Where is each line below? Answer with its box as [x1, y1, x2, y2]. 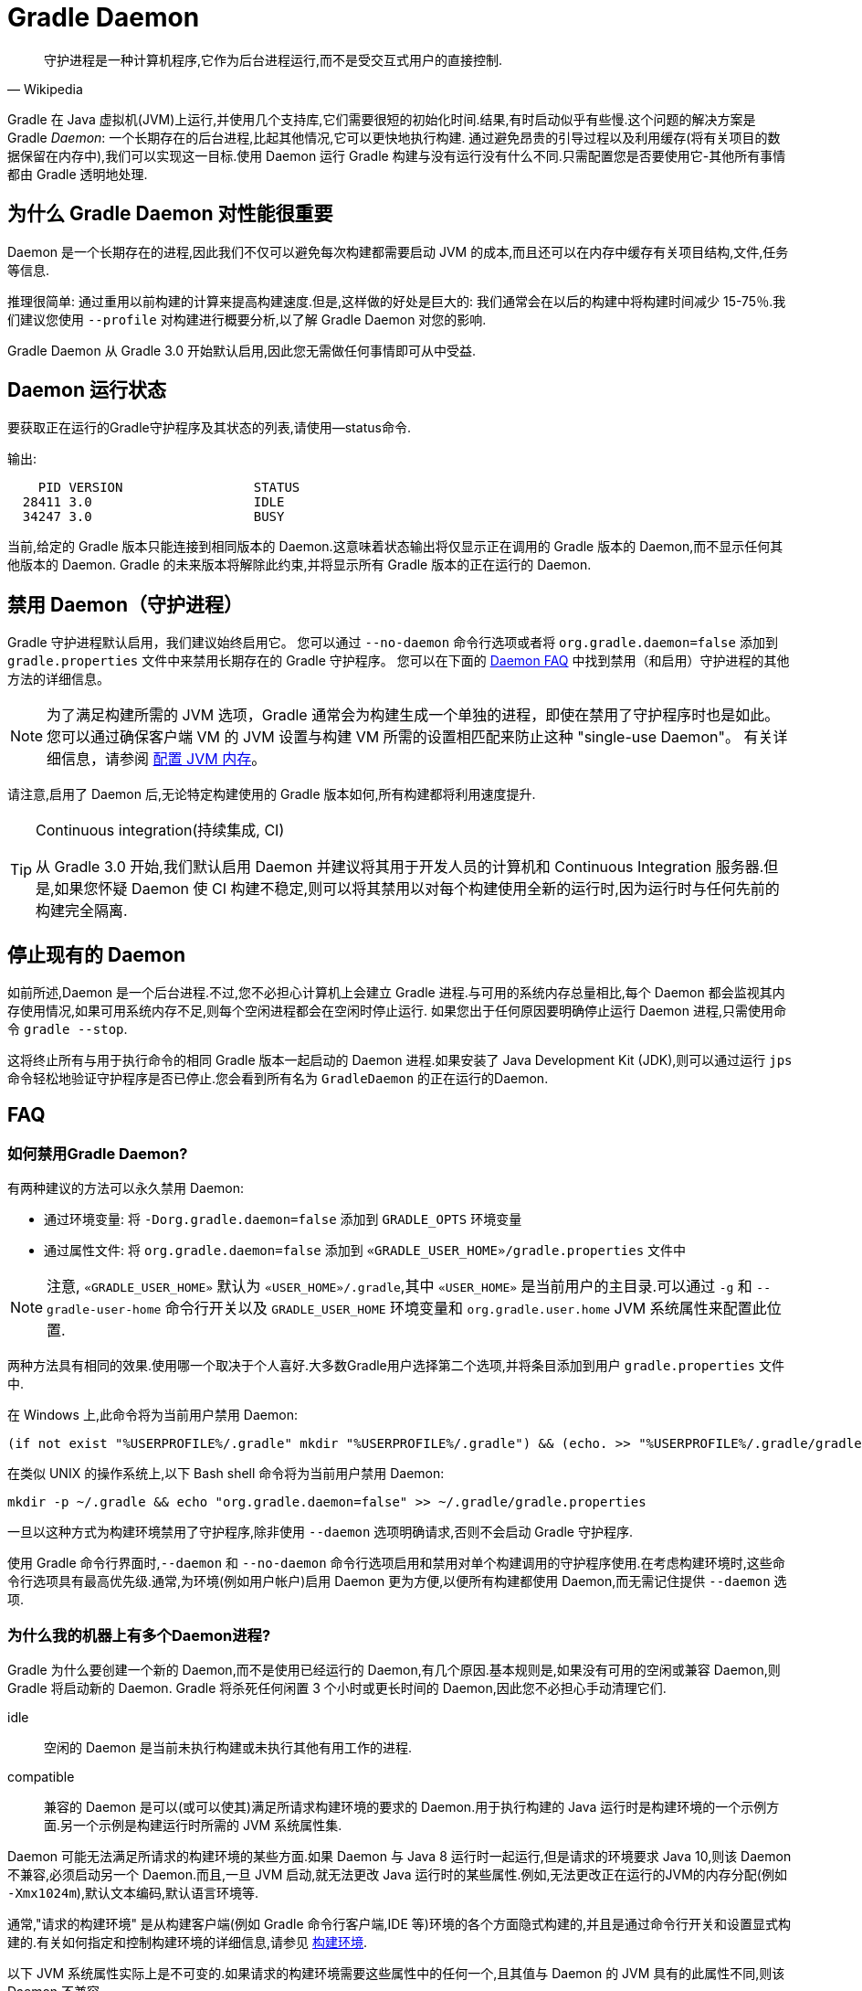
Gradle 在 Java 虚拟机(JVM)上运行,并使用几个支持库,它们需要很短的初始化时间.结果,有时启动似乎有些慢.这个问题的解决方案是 [7, 111, 756, 127]
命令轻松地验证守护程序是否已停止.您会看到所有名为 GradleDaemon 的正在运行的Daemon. [7, 1070, 549, 1087]
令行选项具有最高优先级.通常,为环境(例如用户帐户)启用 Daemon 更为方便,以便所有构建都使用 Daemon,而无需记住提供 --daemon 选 [7, 1573, 787, 1590]
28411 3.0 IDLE [22, 495, 285, 510]
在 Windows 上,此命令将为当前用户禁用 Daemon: [7, 1407, 298, 1423]
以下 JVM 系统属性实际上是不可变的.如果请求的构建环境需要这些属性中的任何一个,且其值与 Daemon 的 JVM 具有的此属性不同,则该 [7, 1965, 785, 1982]
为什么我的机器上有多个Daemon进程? [7, 1625, 271, 1645]
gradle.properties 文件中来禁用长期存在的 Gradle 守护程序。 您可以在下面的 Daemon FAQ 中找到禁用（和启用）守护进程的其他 [7, 653, 790, 669]
